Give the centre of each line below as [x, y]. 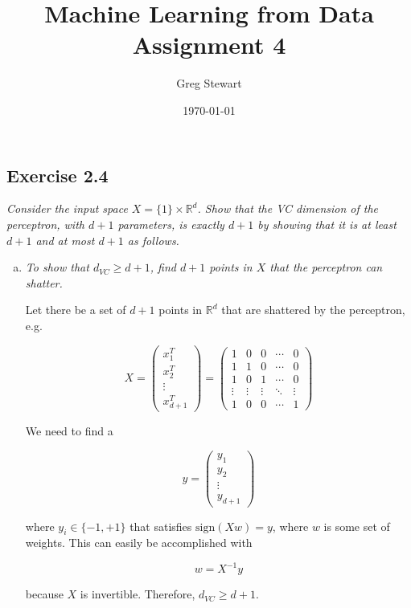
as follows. [153, 240]
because [44, 594]
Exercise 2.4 [58, 175]
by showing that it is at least [327, 224]
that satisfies [161, 526]
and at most [65, 240]
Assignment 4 [209, 45]
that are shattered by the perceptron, [313, 310]
